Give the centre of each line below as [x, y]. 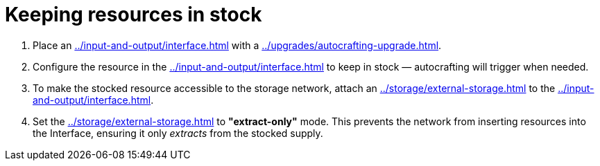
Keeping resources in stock [134, 15]
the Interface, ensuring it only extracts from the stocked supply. [178, 133]
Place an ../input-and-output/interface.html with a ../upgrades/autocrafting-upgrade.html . [237, 45]
